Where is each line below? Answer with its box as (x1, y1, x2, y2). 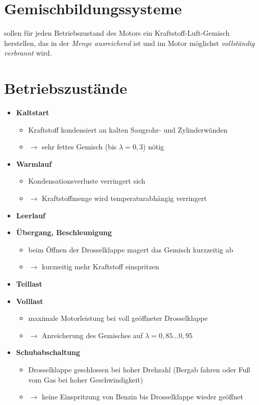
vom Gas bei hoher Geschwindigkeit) (28, 374, 143, 385)
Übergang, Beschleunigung (16, 227, 112, 238)
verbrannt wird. (4, 47, 52, 58)
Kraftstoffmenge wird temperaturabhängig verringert (41, 193, 207, 203)
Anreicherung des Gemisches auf (41, 330, 143, 340)
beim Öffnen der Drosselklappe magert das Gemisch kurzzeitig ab (28, 244, 234, 255)
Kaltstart (16, 107, 49, 118)
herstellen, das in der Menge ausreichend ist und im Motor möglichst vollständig (4, 37, 255, 48)
